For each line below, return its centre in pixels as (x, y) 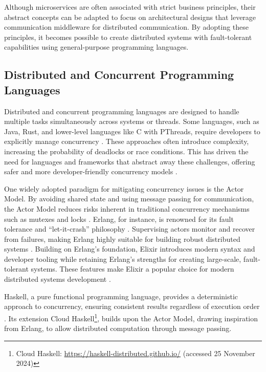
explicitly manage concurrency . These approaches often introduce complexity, (127, 141)
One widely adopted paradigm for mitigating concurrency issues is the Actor (124, 188)
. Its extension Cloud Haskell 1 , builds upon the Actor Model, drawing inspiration (131, 317)
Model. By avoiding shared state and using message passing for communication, (129, 199)
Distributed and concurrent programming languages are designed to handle (122, 111)
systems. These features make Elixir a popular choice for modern (132, 269)
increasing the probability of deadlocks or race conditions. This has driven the (126, 151)
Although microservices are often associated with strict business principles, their (130, 7)
